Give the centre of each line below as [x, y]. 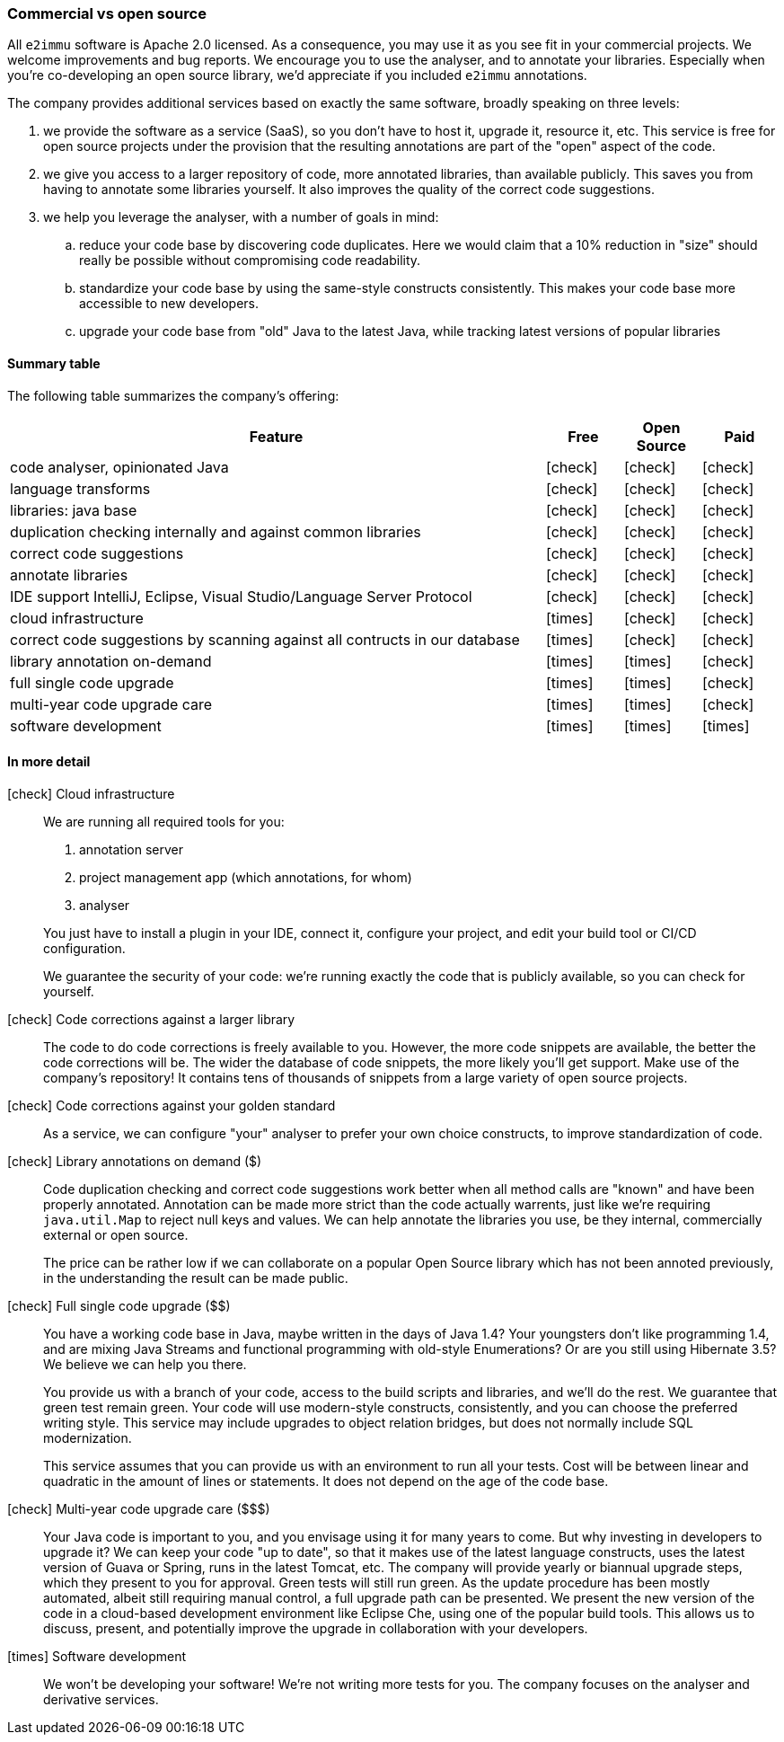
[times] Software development [97, 1656]
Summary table [54, 363]
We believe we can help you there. [145, 1364]
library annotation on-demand [111, 661]
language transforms [80, 488]
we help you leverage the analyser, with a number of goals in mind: [241, 217]
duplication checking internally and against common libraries [216, 531]
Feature [276, 436]
